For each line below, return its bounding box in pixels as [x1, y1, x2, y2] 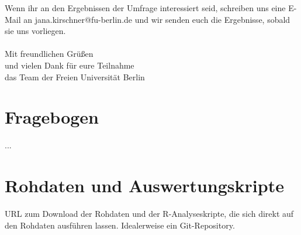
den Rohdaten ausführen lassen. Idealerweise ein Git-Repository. [5, 219, 235, 231]
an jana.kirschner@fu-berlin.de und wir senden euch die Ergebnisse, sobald [23, 13, 290, 25]
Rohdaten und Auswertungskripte [5, 173, 284, 197]
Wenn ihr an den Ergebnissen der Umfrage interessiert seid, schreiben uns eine [5, 2, 286, 13]
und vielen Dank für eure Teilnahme [5, 59, 134, 71]
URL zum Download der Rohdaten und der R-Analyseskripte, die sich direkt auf [5, 207, 294, 219]
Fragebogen [5, 105, 99, 129]
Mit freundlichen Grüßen [5, 47, 94, 60]
